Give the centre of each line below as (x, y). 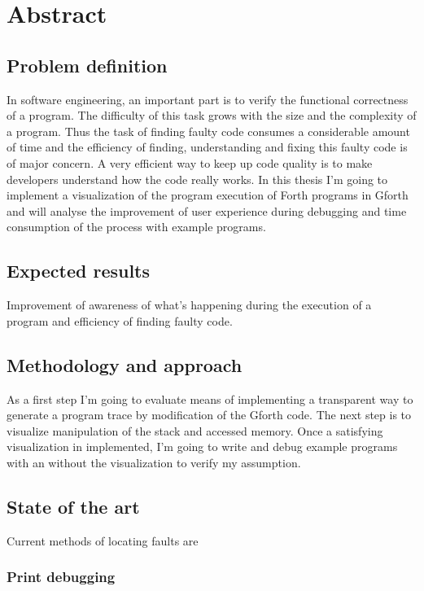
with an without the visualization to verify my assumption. (154, 462)
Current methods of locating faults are (103, 540)
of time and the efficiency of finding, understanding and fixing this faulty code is (207, 147)
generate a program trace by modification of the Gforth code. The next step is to (209, 415)
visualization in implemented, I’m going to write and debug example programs (202, 447)
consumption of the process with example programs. (136, 227)
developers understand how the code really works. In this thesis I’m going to (197, 179)
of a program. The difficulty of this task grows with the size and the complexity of (212, 115)
